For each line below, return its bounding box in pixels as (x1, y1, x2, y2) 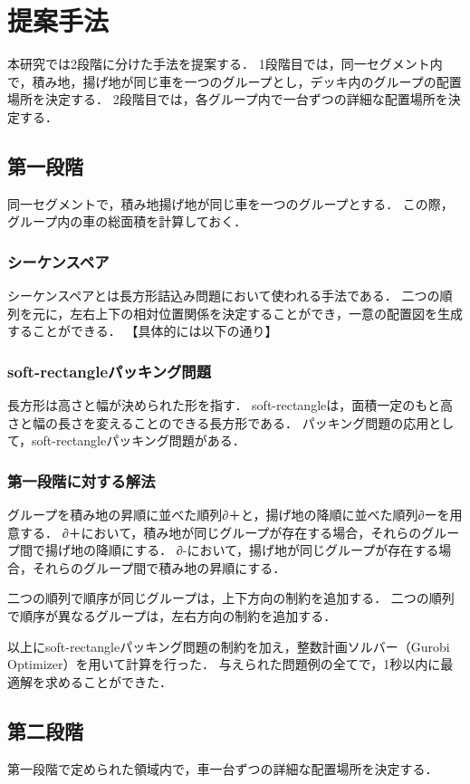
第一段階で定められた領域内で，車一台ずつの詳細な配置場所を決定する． (7, 759, 438, 778)
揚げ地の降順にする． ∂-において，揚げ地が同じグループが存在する (44, 540, 439, 559)
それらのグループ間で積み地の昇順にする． (32, 558, 286, 577)
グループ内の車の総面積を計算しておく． (7, 212, 247, 231)
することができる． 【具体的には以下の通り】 (7, 321, 278, 340)
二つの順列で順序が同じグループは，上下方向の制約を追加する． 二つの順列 (7, 588, 455, 607)
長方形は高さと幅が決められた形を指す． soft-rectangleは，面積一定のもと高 (7, 396, 453, 415)
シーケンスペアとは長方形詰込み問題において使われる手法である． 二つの (7, 286, 440, 305)
